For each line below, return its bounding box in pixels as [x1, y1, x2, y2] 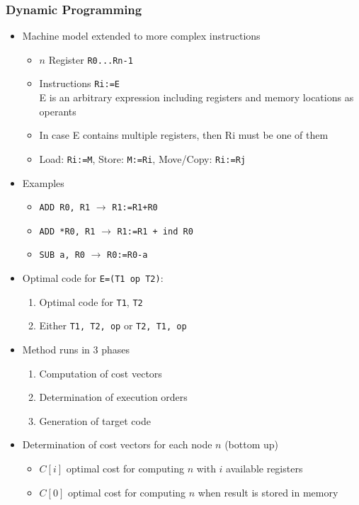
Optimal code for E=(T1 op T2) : [22, 271, 164, 285]
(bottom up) [224, 437, 278, 452]
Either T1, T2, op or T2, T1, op [39, 318, 187, 333]
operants [39, 103, 76, 118]
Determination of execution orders [39, 390, 188, 404]
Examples [22, 175, 64, 190]
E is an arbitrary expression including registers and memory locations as [39, 90, 354, 105]
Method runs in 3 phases [22, 342, 130, 357]
